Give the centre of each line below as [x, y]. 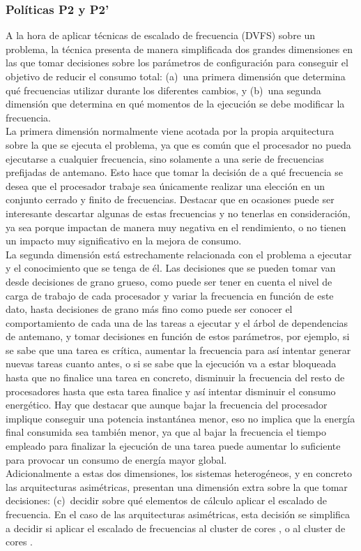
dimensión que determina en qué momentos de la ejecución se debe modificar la [175, 104]
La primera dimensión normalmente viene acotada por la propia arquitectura [170, 131]
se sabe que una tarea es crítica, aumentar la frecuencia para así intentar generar [178, 350]
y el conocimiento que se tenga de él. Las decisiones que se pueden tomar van [171, 268]
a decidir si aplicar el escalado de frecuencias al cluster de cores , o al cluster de [176, 528]
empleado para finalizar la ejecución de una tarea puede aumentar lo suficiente [173, 446]
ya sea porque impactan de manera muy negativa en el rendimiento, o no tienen [176, 227]
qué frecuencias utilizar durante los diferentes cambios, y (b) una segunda [163, 90]
